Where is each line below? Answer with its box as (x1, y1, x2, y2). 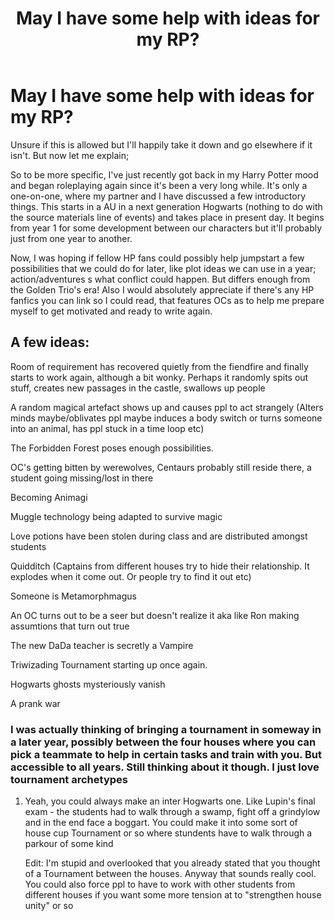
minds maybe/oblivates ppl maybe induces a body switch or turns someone (10, 412, 323, 424)
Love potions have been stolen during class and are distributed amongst (10, 530, 308, 542)
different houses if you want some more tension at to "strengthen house (24, 889, 322, 901)
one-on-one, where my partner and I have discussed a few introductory (10, 190, 306, 202)
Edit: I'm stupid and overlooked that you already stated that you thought (24, 857, 321, 869)
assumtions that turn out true (10, 620, 130, 632)
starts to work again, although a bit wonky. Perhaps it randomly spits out (10, 371, 309, 383)
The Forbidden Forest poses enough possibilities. (10, 442, 214, 454)
